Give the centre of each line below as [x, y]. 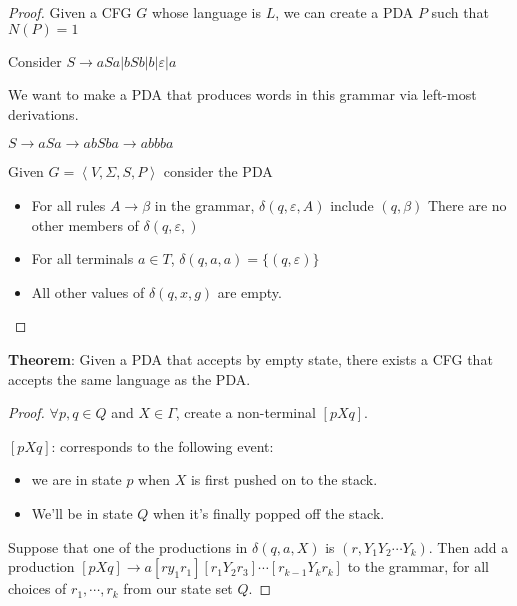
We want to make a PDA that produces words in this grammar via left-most [242, 94]
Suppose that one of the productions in [128, 546]
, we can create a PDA [344, 12]
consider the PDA [218, 171]
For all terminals [82, 258]
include [352, 204]
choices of [37, 588]
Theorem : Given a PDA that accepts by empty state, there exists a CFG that [250, 358]
